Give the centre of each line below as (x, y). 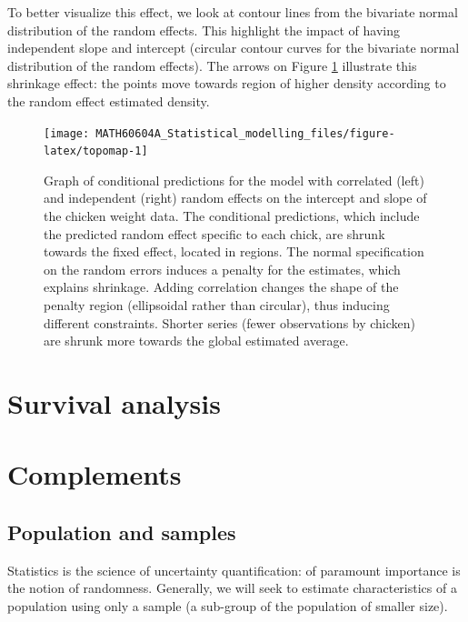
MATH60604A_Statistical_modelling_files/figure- (245, 133)
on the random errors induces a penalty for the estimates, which (222, 269)
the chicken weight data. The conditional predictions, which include (232, 216)
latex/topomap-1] (96, 151)
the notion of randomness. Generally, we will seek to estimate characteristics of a (232, 588)
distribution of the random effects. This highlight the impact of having (204, 30)
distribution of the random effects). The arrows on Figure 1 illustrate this (212, 65)
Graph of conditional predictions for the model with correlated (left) (234, 180)
